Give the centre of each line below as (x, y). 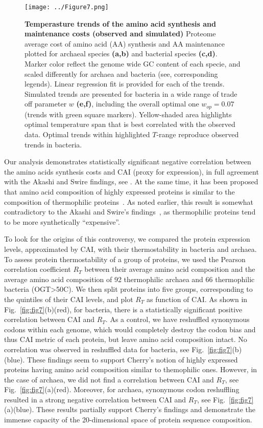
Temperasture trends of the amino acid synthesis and (120, 23)
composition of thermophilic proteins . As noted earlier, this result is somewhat (129, 201)
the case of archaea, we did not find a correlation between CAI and (109, 379)
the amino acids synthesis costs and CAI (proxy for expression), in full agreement (131, 171)
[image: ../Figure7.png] (67, 7)
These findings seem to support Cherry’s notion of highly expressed (133, 359)
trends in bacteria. (53, 144)
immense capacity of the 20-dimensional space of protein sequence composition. (128, 420)
